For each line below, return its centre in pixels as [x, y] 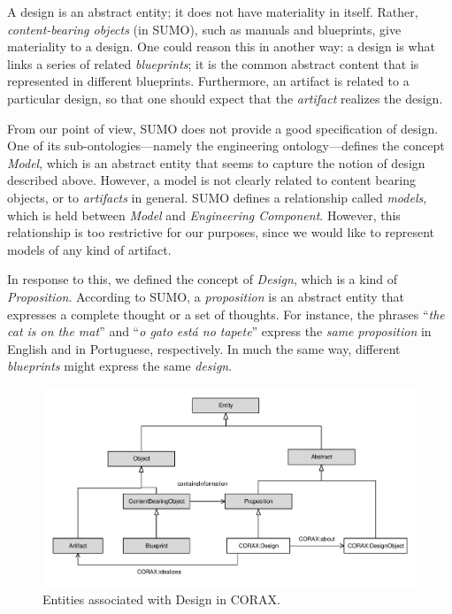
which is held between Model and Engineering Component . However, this [204, 215]
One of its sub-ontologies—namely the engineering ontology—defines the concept [226, 146]
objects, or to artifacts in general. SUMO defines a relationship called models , [217, 197]
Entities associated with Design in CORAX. [161, 599]
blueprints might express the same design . [120, 366]
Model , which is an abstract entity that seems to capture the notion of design [216, 162]
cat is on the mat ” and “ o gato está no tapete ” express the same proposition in [219, 331]
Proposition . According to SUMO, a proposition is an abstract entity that [206, 296]
